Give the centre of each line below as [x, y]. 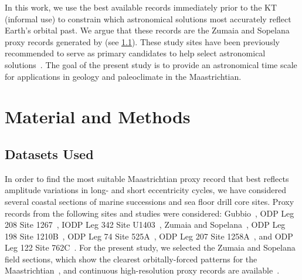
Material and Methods [98, 117]
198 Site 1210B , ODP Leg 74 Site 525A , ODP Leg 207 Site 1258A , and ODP [149, 236]
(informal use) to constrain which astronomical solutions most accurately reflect [148, 18]
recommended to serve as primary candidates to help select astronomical [135, 53]
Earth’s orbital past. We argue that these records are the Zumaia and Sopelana [147, 30]
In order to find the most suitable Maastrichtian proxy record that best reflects [147, 178]
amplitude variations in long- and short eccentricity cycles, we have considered [145, 190]
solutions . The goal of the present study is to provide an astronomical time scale [151, 64]
